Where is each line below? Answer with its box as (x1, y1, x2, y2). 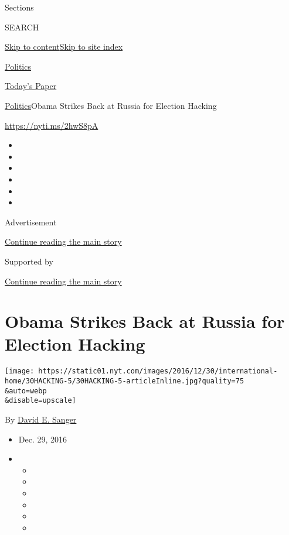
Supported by (5, 255, 53, 267)
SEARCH (5, 20, 39, 33)
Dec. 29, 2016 (18, 433, 67, 445)
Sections (5, 1, 34, 13)
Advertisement (5, 215, 57, 228)
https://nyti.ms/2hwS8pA (5, 119, 98, 131)
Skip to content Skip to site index (5, 40, 123, 53)
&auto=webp (5, 386, 47, 395)
